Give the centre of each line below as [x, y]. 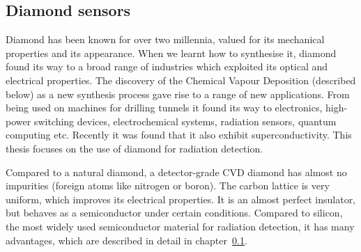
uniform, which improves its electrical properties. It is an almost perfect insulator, [181, 199]
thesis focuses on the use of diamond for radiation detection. [135, 148]
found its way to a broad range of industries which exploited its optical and [167, 66]
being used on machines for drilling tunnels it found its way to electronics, [164, 108]
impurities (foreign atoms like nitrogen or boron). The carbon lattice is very [168, 186]
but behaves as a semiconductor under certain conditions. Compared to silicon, [174, 213]
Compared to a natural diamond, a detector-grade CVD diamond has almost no [176, 172]
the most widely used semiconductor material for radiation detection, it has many [180, 226]
